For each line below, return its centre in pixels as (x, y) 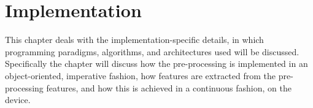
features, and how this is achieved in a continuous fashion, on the (169, 87)
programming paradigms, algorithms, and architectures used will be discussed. (152, 51)
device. (18, 100)
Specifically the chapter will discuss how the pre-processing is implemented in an (156, 64)
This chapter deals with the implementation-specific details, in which (134, 40)
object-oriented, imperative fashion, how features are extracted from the (140, 75)
